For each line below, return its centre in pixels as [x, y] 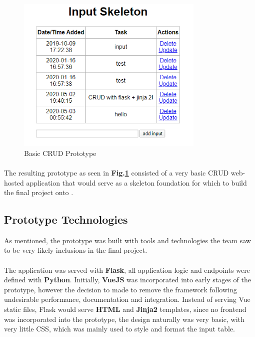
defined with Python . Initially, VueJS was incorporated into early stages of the [127, 280]
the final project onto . [39, 192]
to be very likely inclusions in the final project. [76, 250]
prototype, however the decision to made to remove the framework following [120, 289]
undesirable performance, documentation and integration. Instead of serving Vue [127, 299]
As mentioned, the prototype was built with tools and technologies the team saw [127, 240]
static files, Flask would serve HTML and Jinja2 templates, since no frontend [125, 309]
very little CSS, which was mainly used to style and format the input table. [119, 329]
